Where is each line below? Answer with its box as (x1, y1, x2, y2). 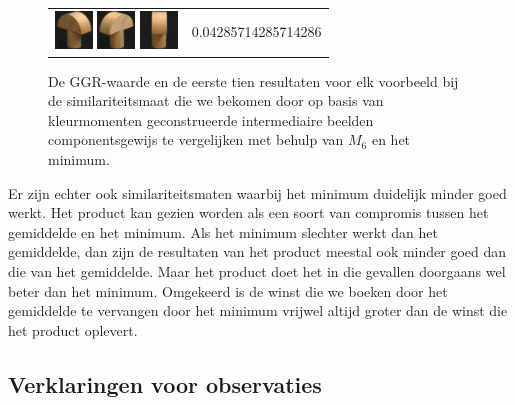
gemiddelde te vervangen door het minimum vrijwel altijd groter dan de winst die (8, 300, 508, 321)
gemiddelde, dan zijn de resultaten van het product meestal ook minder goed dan (8, 241, 507, 262)
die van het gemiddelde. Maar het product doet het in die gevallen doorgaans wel (8, 260, 506, 281)
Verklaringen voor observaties (8, 368, 322, 399)
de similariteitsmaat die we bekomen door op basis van (48, 90, 384, 111)
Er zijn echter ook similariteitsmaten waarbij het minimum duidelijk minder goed (8, 182, 507, 203)
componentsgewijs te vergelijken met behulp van (48, 129, 344, 150)
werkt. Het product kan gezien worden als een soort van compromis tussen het (8, 202, 489, 223)
